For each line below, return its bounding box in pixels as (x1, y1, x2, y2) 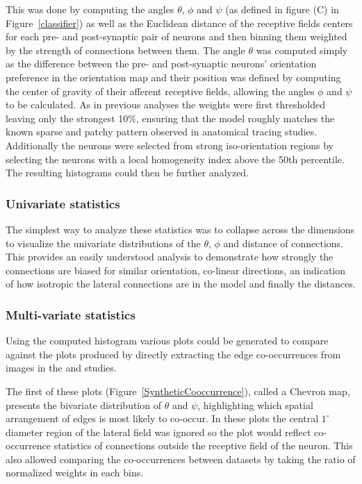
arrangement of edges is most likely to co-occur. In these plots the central (6, 411, 319, 426)
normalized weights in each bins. (6, 465, 144, 480)
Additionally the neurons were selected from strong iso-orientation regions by (6, 137, 334, 152)
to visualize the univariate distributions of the (6, 235, 201, 250)
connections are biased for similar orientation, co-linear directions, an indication (6, 262, 346, 277)
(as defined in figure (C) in (225, 2, 339, 16)
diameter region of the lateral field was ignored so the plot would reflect (6, 424, 311, 439)
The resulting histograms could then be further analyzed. (6, 165, 249, 180)
